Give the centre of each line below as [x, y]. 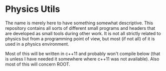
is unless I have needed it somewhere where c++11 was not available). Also [82, 59]
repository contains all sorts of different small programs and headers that [80, 28]
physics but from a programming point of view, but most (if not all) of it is [80, 39]
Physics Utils [33, 9]
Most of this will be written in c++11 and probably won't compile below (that [83, 54]
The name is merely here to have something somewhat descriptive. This [79, 23]
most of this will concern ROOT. [38, 64]
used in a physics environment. [37, 44]
